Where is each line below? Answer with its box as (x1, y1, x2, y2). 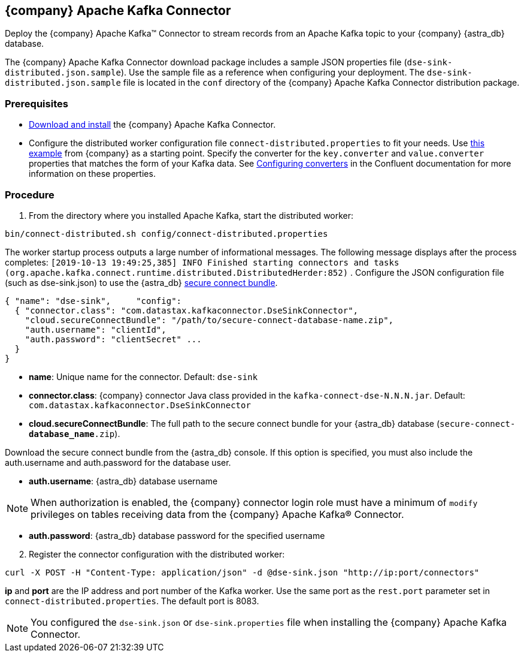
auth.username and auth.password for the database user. (5, 457, 231, 468)
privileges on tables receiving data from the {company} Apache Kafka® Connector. (31, 508, 404, 520)
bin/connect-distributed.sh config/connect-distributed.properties (5, 228, 328, 239)
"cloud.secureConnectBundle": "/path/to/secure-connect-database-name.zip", (25, 315, 394, 325)
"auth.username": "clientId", (25, 324, 166, 334)
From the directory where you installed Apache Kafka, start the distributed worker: (29, 210, 354, 221)
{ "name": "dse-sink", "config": (5, 296, 182, 306)
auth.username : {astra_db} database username (29, 475, 218, 486)
